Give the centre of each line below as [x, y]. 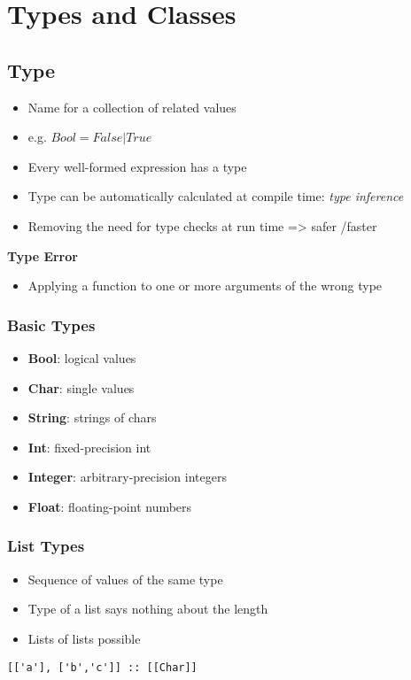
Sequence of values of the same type [125, 579]
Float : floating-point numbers [110, 506]
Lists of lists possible [84, 638]
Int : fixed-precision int [89, 447]
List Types [46, 546]
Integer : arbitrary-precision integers [127, 477]
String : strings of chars [92, 417]
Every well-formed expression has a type [137, 166]
